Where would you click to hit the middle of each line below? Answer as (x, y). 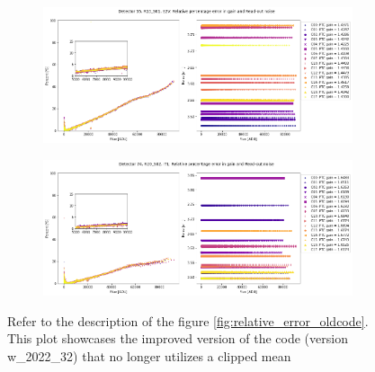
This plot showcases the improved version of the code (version (178, 338)
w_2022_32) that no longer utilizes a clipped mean (149, 355)
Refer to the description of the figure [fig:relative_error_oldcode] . (188, 320)
